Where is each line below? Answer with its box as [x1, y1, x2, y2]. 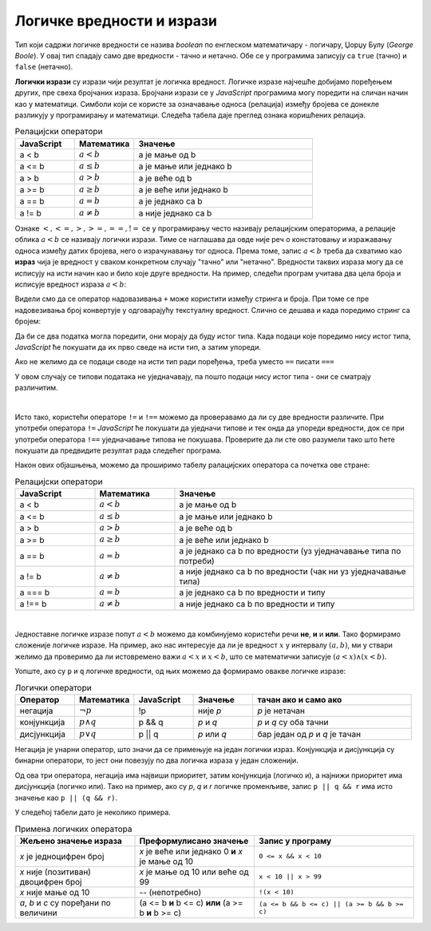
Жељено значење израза [19, 835, 123, 846]
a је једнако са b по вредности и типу [179, 587, 326, 598]
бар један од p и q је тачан [257, 728, 362, 739]
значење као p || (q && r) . [14, 793, 118, 802]
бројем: [14, 316, 42, 327]
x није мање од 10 [19, 886, 90, 897]
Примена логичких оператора [14, 823, 132, 834]
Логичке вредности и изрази [14, 12, 218, 30]
